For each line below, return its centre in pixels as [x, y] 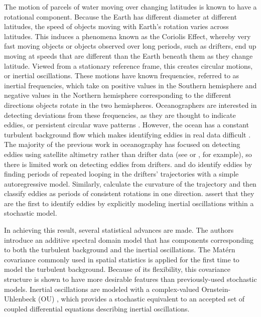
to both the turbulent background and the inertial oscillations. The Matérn [120, 250]
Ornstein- [216, 289]
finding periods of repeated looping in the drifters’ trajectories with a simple [121, 174]
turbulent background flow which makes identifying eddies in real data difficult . [127, 134]
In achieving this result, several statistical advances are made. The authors [119, 230]
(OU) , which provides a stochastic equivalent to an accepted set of [142, 299]
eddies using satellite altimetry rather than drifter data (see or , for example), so [128, 154]
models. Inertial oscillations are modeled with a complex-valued [102, 289]
